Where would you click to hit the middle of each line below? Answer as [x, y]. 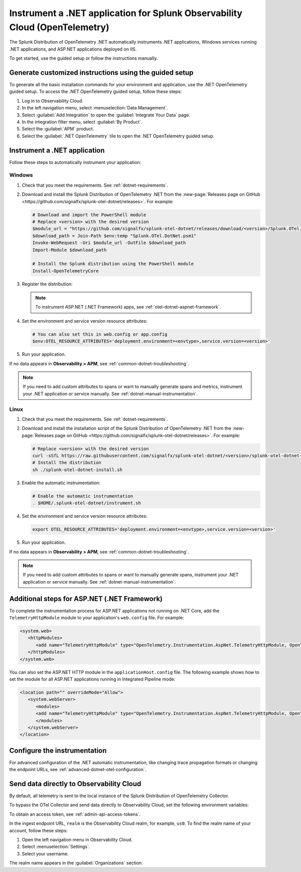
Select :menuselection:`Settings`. [56, 847]
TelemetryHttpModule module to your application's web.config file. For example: [97, 618]
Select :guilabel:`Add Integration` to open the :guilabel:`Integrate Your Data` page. [106, 115]
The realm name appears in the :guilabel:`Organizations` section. [76, 863]
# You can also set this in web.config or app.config [100, 334]
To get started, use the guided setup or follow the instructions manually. [84, 58]
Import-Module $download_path [69, 250]
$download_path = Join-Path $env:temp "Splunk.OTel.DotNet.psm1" [114, 236]
